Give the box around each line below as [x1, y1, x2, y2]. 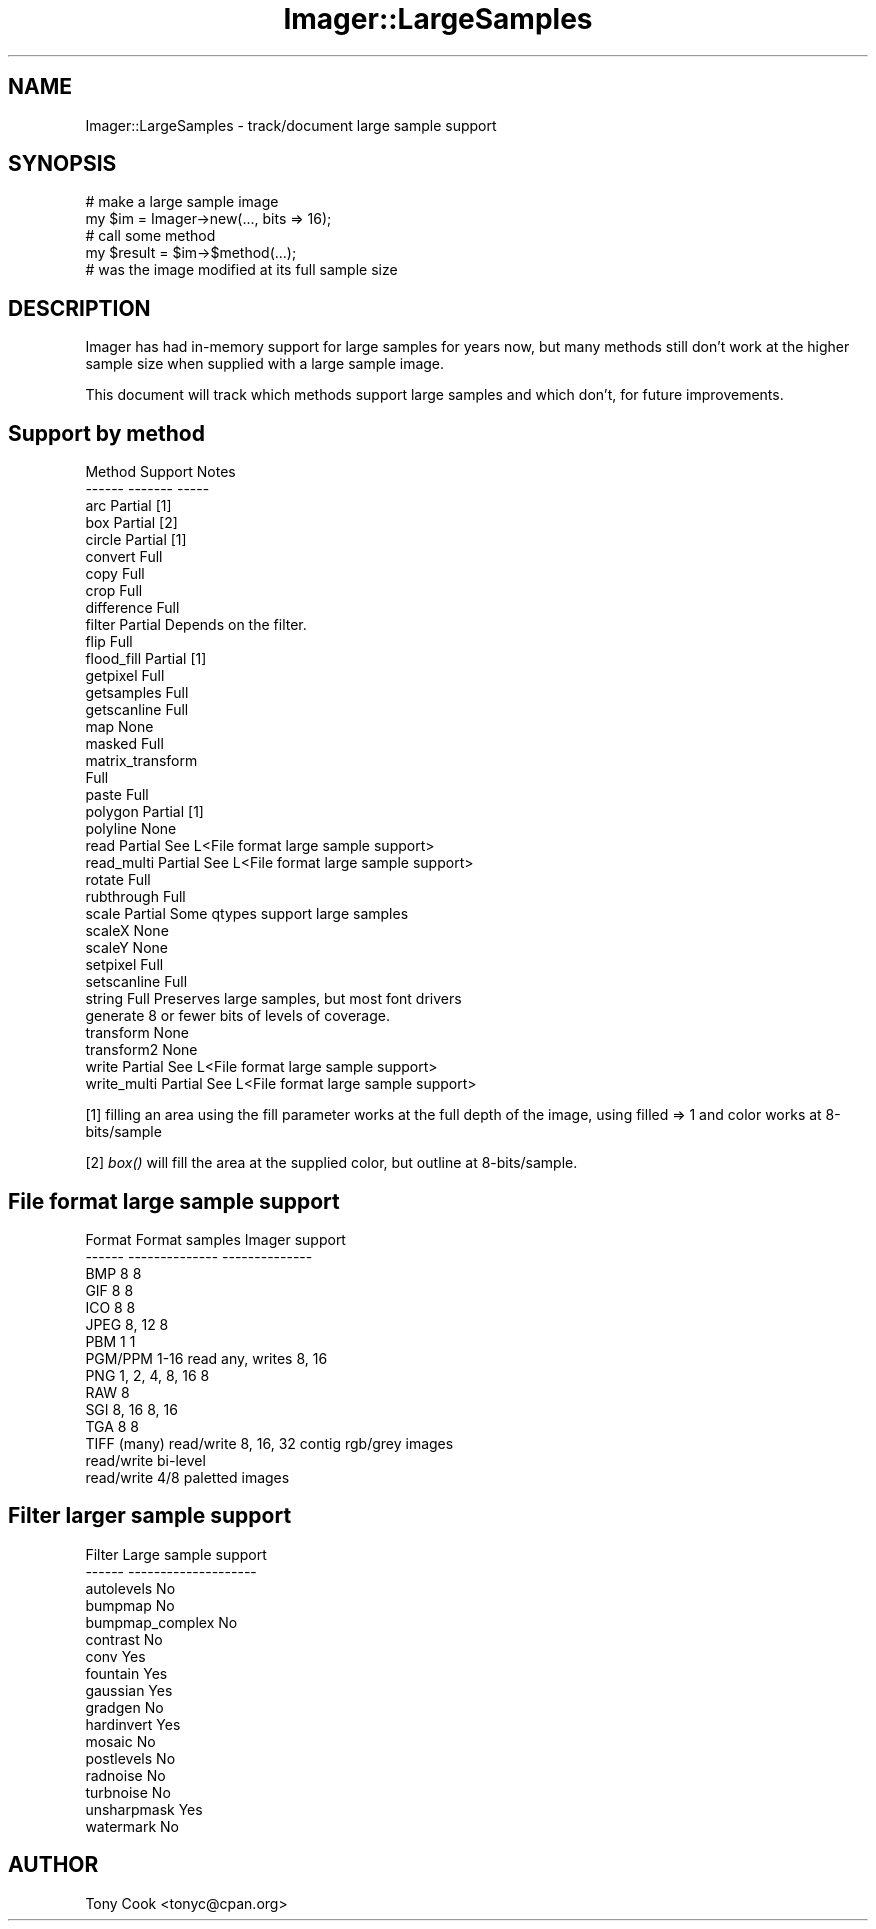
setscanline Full [85, 973, 188, 991]
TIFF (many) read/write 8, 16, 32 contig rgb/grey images [85, 1434, 454, 1452]
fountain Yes [85, 1664, 168, 1682]
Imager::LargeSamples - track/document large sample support [85, 116, 497, 134]
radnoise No [85, 1766, 166, 1784]
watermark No [85, 1817, 179, 1835]
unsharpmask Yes [85, 1800, 203, 1818]
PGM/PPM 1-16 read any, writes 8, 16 [85, 1349, 328, 1367]
